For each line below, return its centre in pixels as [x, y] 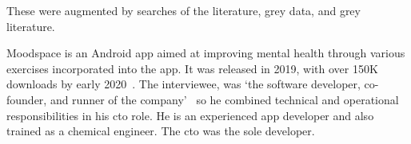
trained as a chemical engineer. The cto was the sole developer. [161, 131]
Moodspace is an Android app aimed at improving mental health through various [206, 53]
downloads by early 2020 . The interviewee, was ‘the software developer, [184, 84]
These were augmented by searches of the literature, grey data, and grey [184, 10]
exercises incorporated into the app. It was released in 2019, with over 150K [192, 68]
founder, [27, 99]
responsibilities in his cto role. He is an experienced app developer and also [190, 115]
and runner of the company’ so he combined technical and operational [224, 99]
